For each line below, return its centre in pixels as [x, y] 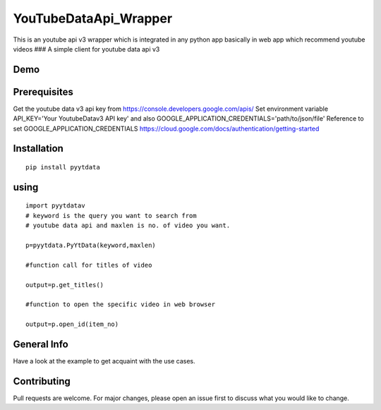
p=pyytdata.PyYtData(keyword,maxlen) [91, 246]
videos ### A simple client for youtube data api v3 [86, 49]
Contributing [42, 381]
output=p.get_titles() [65, 285]
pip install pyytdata [63, 167]
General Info [41, 344]
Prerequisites [43, 92]
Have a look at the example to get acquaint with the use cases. [104, 361]
